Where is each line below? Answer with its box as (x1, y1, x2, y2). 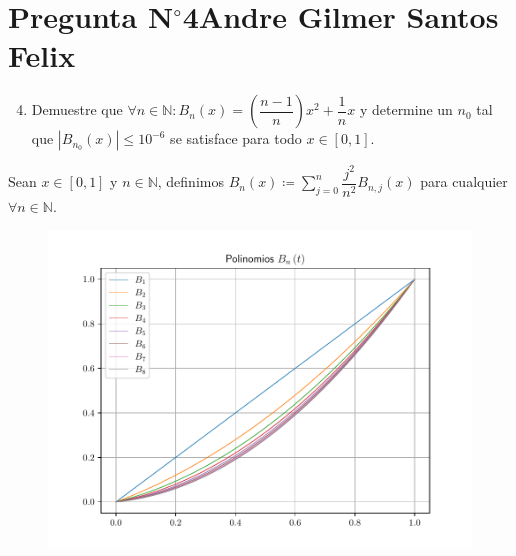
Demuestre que (31, 99, 123, 120)
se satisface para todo (170, 128, 302, 149)
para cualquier (420, 171, 508, 192)
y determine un (359, 99, 453, 120)
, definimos (157, 171, 224, 192)
